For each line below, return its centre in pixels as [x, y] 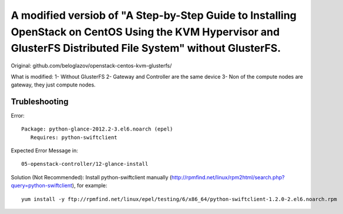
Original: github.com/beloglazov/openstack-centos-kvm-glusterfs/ [91, 66]
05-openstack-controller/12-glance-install [85, 164]
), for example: [90, 186]
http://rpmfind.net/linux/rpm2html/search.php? [228, 177]
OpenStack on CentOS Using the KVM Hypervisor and [145, 32]
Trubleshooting [40, 101]
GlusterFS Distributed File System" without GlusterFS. [146, 49]
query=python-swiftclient [42, 186]
